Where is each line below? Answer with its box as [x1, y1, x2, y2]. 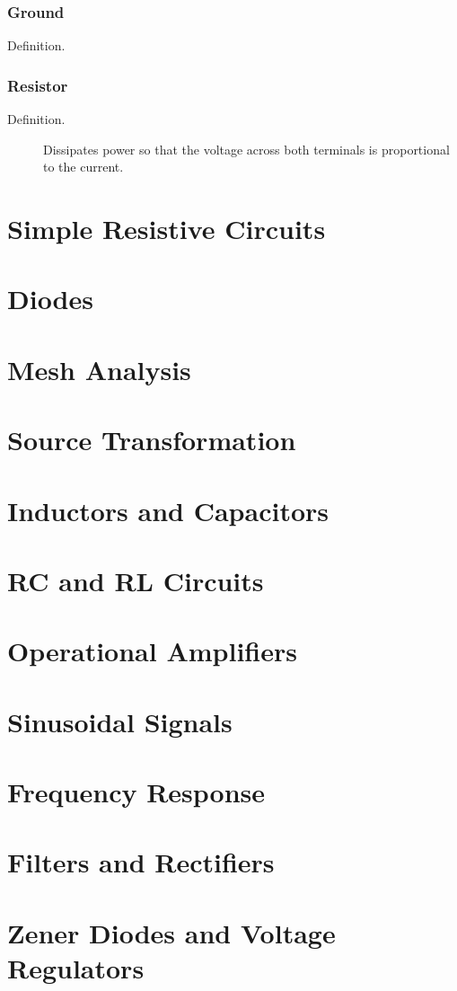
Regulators [7, 949, 145, 986]
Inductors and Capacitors [7, 491, 329, 528]
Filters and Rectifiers [7, 844, 275, 880]
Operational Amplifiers [7, 633, 297, 669]
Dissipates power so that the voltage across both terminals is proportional [43, 139, 450, 158]
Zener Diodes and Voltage [7, 914, 336, 951]
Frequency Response [7, 774, 266, 810]
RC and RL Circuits [7, 562, 264, 598]
